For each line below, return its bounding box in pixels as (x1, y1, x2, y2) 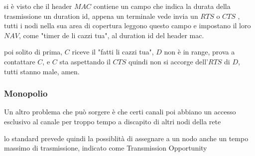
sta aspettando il (59, 56, 111, 66)
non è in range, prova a (164, 47, 235, 57)
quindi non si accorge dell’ (128, 56, 208, 66)
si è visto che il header (4, 1, 72, 11)
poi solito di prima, (4, 47, 63, 57)
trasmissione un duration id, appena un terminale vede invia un (4, 10, 198, 21)
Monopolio (4, 87, 48, 100)
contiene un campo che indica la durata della (93, 1, 231, 11)
